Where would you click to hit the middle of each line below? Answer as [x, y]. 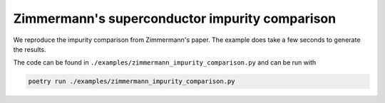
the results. [30, 49]
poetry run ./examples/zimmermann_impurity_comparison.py [132, 81]
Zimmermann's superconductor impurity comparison [175, 18]
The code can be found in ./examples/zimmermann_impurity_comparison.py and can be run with [165, 63]
